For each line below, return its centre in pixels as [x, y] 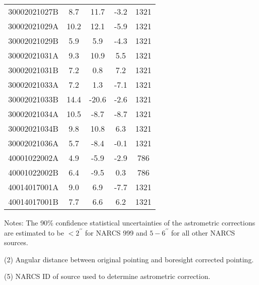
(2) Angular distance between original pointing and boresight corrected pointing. [129, 259]
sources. [16, 242]
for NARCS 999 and [116, 232]
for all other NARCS [203, 232]
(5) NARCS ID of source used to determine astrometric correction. [107, 276]
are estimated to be [34, 232]
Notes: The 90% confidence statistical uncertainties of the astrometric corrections [130, 222]
